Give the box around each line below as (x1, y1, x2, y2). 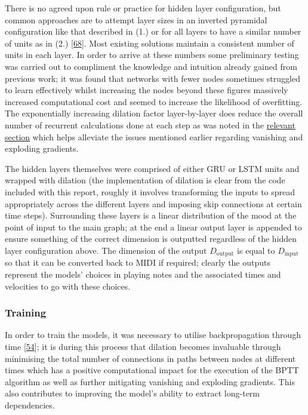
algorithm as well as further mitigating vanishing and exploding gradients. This (5, 375, 295, 388)
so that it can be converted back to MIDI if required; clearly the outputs (5, 256, 271, 269)
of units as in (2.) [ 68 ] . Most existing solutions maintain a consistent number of (5, 36, 294, 49)
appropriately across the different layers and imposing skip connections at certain (5, 197, 302, 210)
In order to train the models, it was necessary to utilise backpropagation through (5, 328, 301, 341)
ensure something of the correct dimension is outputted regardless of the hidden (5, 232, 297, 245)
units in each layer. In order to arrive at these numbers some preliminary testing (5, 48, 299, 61)
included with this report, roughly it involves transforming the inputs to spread (5, 185, 295, 198)
